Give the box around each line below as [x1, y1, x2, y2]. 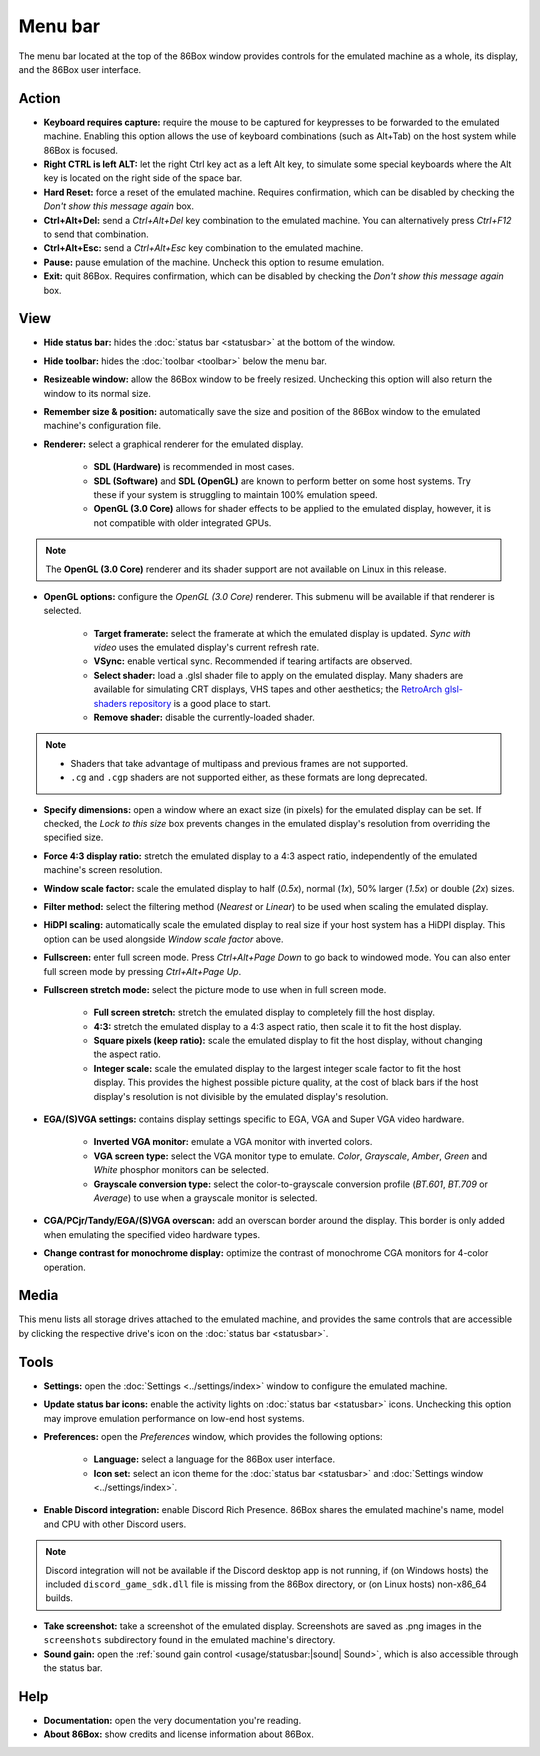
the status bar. [43, 1661, 104, 1674]
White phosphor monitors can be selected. [93, 1164, 269, 1176]
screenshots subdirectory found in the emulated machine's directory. [43, 1634, 336, 1646]
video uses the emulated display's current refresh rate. [93, 641, 320, 654]
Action [18, 90, 61, 107]
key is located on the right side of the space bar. [43, 172, 243, 184]
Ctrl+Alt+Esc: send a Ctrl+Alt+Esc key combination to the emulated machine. [43, 242, 364, 254]
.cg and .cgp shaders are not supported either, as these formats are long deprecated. [70, 771, 428, 784]
